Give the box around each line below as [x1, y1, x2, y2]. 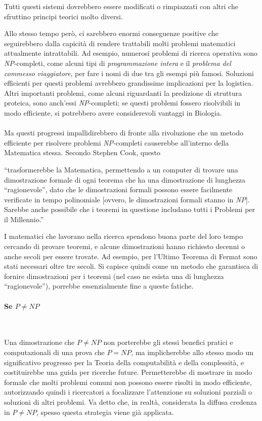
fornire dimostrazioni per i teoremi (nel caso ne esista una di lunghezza [4, 270, 224, 281]
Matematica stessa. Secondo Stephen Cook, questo [4, 147, 161, 158]
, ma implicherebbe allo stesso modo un [131, 347, 254, 358]
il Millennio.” [4, 214, 44, 224]
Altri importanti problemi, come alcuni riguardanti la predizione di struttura [4, 87, 242, 98]
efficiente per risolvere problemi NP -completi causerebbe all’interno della [4, 137, 229, 148]
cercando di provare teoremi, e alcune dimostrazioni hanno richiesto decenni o [4, 241, 245, 252]
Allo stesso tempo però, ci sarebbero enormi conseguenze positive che [4, 28, 219, 39]
